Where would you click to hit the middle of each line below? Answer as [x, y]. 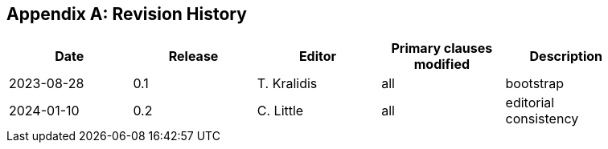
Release [193, 56]
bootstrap [535, 84]
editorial [530, 103]
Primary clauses [442, 48]
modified [442, 64]
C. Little [280, 111]
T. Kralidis [287, 84]
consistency [542, 119]
